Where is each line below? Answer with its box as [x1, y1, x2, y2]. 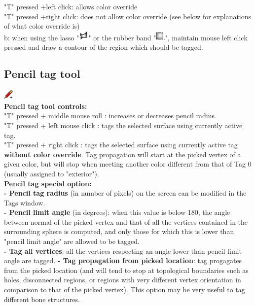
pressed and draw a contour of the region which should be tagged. [4, 42, 203, 52]
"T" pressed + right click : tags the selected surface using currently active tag [4, 139, 238, 150]
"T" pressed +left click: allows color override [4, 1, 138, 11]
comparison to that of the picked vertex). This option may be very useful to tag [4, 284, 245, 295]
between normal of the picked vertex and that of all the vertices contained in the [4, 216, 248, 227]
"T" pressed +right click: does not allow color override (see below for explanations [4, 11, 252, 21]
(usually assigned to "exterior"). [4, 168, 99, 178]
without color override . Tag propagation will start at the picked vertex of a [4, 149, 241, 159]
